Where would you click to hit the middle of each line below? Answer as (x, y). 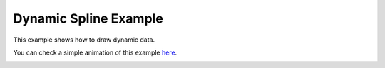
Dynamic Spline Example (88, 18)
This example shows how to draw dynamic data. (84, 40)
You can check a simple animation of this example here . (95, 52)
